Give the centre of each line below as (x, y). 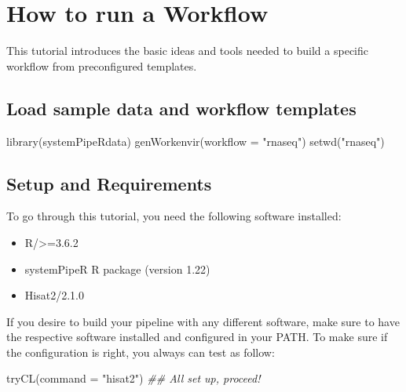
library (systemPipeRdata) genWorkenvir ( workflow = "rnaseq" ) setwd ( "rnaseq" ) (196, 141)
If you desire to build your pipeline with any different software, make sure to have (203, 321)
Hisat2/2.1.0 (54, 295)
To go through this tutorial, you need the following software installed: (174, 216)
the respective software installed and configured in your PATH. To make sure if (197, 337)
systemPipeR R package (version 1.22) (117, 269)
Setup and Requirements (109, 183)
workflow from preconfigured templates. (102, 65)
